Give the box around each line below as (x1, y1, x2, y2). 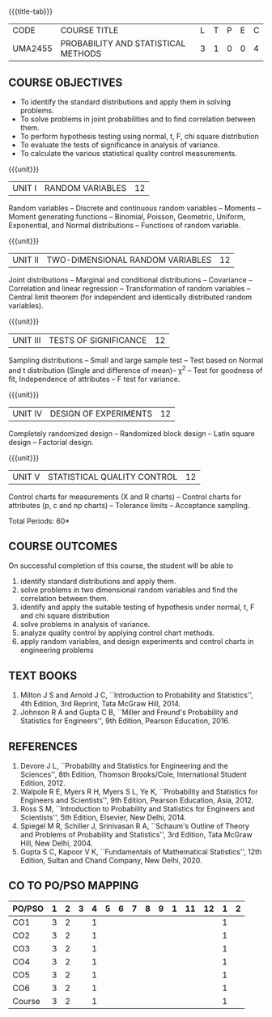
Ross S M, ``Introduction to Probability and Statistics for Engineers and (19, 804, 255, 814)
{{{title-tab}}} (8, 6, 53, 16)
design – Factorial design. (8, 437, 95, 447)
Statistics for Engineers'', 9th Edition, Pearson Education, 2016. (19, 716, 231, 726)
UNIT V (12, 471, 40, 482)
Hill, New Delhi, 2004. (19, 838, 93, 848)
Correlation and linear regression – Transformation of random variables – (8, 284, 251, 293)
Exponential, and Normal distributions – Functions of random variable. (8, 221, 241, 230)
